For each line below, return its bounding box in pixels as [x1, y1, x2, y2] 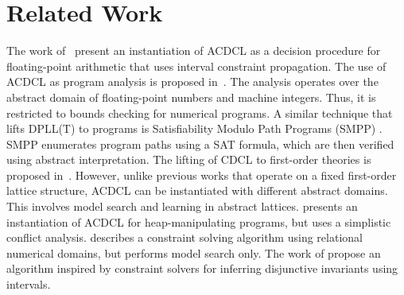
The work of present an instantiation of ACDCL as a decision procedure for [6, 42, 381, 59]
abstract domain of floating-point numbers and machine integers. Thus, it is [6, 88, 376, 105]
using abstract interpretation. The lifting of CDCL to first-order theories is [6, 151, 371, 168]
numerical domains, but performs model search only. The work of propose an [6, 244, 381, 261]
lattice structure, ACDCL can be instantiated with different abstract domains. [6, 182, 388, 199]
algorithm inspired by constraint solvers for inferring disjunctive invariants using [6, 260, 398, 277]
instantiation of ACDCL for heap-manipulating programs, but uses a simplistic [6, 213, 391, 230]
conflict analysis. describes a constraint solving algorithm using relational [6, 229, 363, 246]
